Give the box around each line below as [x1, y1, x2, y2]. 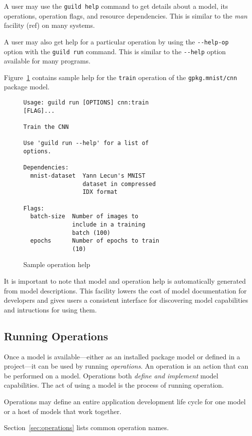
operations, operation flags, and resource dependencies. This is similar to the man [4, 10, 248, 21]
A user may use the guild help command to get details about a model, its [4, 1, 228, 11]
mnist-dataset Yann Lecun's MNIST [30, 172, 145, 179]
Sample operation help [23, 259, 90, 270]
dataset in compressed [82, 180, 156, 187]
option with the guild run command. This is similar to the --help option [4, 46, 226, 56]
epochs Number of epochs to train [30, 237, 160, 245]
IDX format [82, 188, 118, 196]
